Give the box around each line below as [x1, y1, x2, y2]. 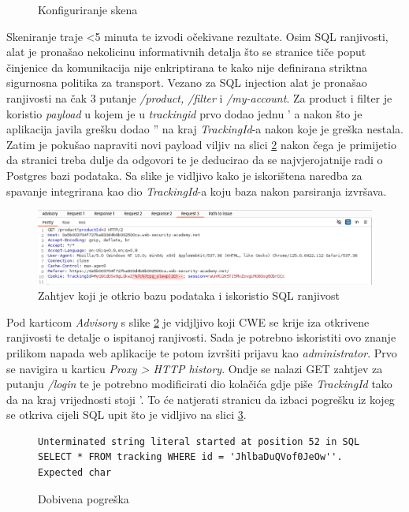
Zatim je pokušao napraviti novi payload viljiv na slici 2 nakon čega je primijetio [6, 136, 396, 152]
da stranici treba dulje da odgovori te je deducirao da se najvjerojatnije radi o [6, 151, 383, 168]
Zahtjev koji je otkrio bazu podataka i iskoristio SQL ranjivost [38, 287, 340, 304]
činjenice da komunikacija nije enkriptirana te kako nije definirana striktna [6, 58, 368, 75]
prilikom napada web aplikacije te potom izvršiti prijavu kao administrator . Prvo [6, 344, 397, 361]
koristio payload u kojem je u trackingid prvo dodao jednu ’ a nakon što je [6, 105, 363, 121]
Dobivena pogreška [38, 490, 129, 506]
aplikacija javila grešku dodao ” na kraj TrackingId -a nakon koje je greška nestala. [6, 121, 403, 137]
